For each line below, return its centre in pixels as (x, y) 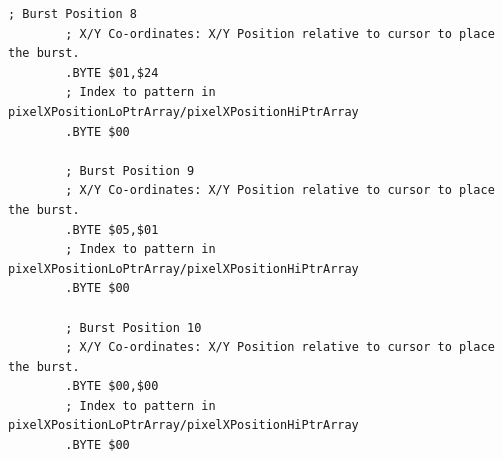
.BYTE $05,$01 (112, 229)
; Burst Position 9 (130, 170)
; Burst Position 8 (72, 14)
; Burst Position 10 (133, 327)
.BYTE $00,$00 (112, 386)
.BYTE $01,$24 (112, 72)
